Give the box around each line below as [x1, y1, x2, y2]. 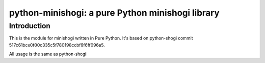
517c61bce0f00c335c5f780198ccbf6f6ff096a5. [9, 42, 105, 48]
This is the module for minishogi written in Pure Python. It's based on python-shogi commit [9, 35, 193, 41]
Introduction [9, 21, 51, 30]
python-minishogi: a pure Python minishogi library [9, 7, 220, 18]
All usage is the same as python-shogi [9, 51, 87, 57]
